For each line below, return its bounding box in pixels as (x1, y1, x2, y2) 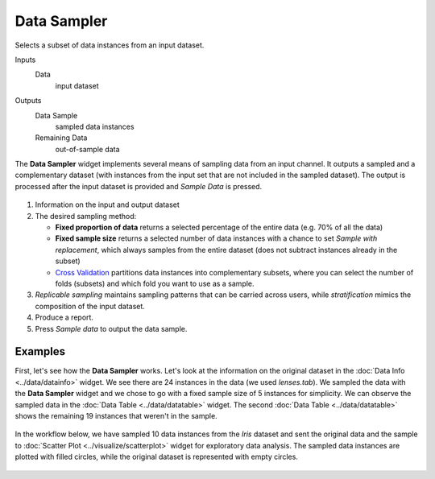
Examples (14, 345, 66, 358)
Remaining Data (35, 133, 88, 142)
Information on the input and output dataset (35, 200, 180, 209)
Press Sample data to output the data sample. (35, 324, 188, 333)
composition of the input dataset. (35, 301, 145, 311)
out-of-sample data (55, 144, 120, 154)
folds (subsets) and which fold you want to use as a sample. (55, 279, 255, 288)
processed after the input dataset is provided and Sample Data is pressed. (14, 181, 263, 191)
